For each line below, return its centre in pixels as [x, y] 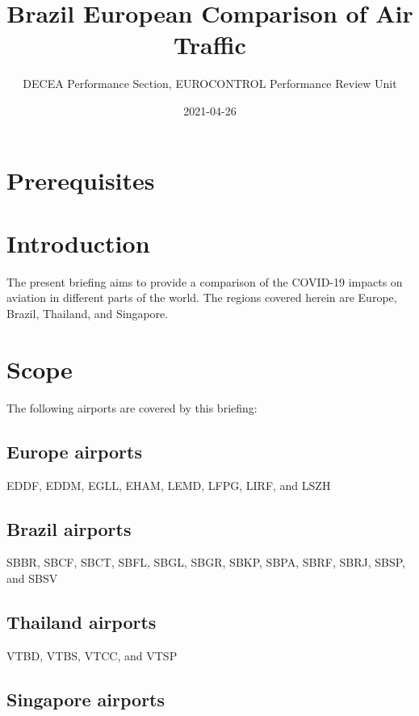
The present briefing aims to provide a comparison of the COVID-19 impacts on [205, 281]
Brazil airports [69, 528]
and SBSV [32, 578]
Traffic [210, 45]
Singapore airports [86, 699]
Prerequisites [81, 180]
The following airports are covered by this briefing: [132, 407]
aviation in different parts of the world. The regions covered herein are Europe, [202, 297]
